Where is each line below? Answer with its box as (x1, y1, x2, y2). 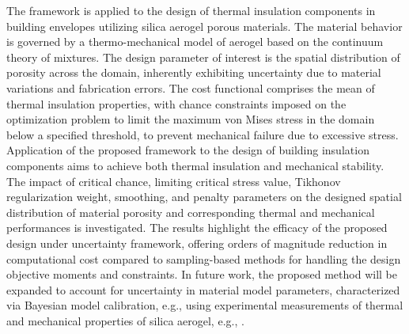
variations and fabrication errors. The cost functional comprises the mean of (6, 79, 375, 96)
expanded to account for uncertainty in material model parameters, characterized (6, 281, 400, 298)
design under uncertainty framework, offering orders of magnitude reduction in (6, 234, 388, 251)
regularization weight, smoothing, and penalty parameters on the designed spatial (6, 188, 402, 205)
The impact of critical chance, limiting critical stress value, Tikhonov (6, 173, 341, 189)
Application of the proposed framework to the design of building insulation (6, 142, 369, 158)
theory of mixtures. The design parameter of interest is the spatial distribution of (6, 48, 400, 65)
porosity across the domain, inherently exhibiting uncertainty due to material (6, 64, 381, 81)
